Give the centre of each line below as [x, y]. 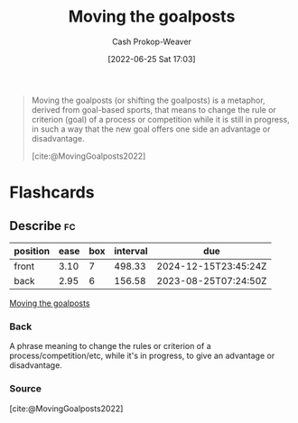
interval [131, 251]
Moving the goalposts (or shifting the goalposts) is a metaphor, [148, 100]
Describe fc [42, 226]
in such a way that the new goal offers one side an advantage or [151, 129]
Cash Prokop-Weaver [152, 41]
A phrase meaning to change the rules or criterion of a [110, 346]
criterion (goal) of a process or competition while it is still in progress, [161, 119]
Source [26, 389]
